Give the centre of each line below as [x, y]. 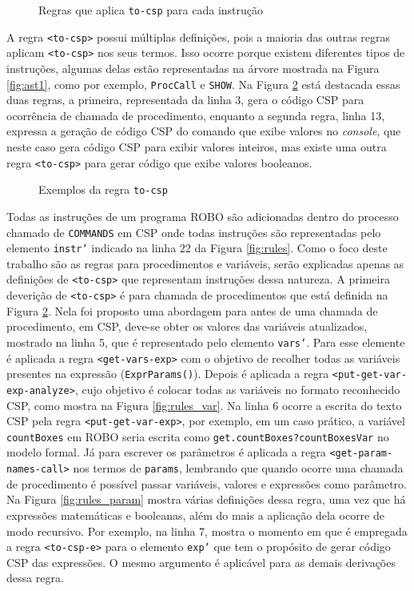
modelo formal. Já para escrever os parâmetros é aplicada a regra [166, 452]
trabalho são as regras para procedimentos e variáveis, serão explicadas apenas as [205, 263]
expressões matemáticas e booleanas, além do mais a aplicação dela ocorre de [195, 515]
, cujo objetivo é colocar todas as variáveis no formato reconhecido [237, 389]
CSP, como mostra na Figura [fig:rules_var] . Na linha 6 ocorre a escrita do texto [204, 405]
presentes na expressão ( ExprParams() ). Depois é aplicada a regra [168, 374]
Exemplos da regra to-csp [103, 189]
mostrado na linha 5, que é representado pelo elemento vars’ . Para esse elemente [206, 342]
